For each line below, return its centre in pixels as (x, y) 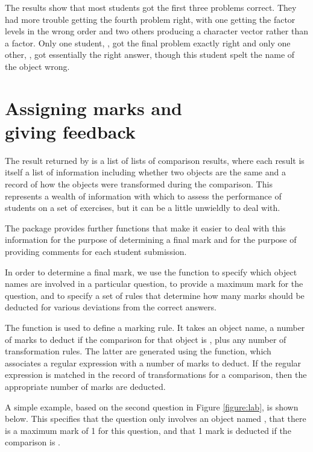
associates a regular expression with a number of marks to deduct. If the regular (153, 363)
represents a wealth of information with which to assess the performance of (143, 196)
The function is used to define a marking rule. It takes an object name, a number (155, 327)
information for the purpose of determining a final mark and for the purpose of (151, 240)
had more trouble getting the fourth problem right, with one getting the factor (150, 19)
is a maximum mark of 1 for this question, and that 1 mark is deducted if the (148, 430)
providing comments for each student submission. (96, 252)
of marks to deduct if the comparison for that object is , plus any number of (146, 339)
